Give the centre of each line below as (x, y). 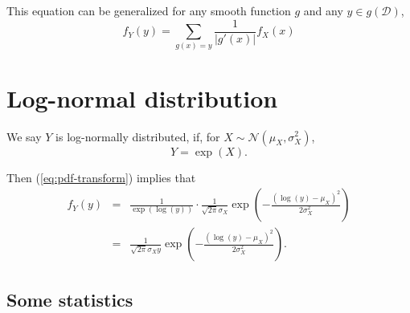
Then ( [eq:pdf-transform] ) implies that (101, 177)
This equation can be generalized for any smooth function (149, 10)
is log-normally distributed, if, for (138, 136)
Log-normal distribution (142, 98)
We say (24, 136)
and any (323, 10)
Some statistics (70, 299)
